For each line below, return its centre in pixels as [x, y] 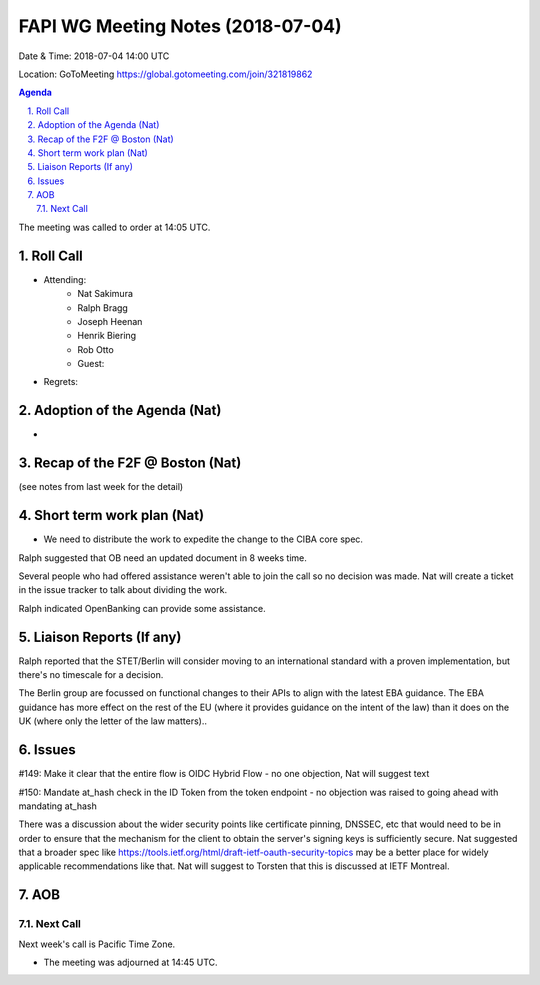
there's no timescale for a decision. [91, 675]
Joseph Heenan [110, 321]
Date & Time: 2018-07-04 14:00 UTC [94, 56]
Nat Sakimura [105, 294]
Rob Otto [95, 349]
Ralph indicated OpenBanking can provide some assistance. [142, 608]
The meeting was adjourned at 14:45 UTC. [131, 962]
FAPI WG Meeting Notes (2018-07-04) [180, 26]
